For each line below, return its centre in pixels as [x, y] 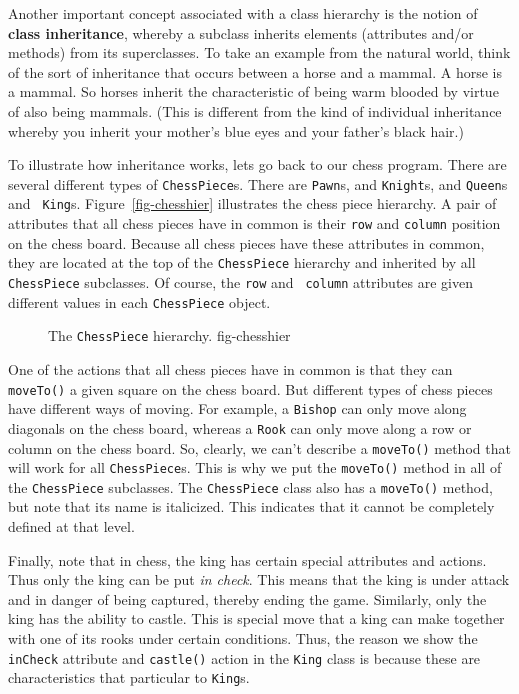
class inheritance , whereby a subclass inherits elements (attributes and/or [241, 32]
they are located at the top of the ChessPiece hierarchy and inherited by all [242, 262]
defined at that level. [71, 526]
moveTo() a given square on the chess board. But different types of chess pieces [250, 388]
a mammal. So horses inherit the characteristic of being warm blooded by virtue [253, 91]
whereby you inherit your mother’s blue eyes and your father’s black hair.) [236, 130]
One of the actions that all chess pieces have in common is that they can [230, 368]
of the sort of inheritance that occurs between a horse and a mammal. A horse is [255, 71]
